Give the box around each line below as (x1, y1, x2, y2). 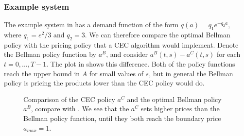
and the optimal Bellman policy (127, 94, 222, 104)
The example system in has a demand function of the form (4, 19, 179, 30)
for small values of (89, 68, 143, 78)
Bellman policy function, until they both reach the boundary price (23, 113, 221, 123)
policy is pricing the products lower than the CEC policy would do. (4, 78, 205, 88)
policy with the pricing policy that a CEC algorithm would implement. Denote (4, 39, 239, 50)
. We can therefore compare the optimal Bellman (85, 30, 230, 40)
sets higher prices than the (140, 103, 220, 114)
